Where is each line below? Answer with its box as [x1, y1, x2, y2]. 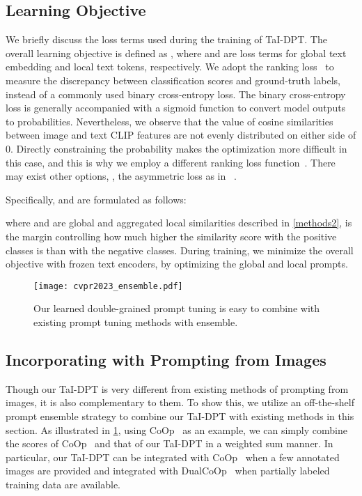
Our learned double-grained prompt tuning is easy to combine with [33, 301, 320, 316]
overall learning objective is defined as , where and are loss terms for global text [6, 45, 347, 60]
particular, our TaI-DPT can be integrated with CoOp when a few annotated [6, 449, 340, 464]
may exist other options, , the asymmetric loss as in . [6, 169, 237, 183]
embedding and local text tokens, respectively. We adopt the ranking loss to [6, 59, 334, 74]
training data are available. [6, 476, 120, 491]
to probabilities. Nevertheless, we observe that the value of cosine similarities [6, 114, 333, 128]
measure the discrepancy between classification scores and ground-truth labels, [6, 72, 340, 87]
